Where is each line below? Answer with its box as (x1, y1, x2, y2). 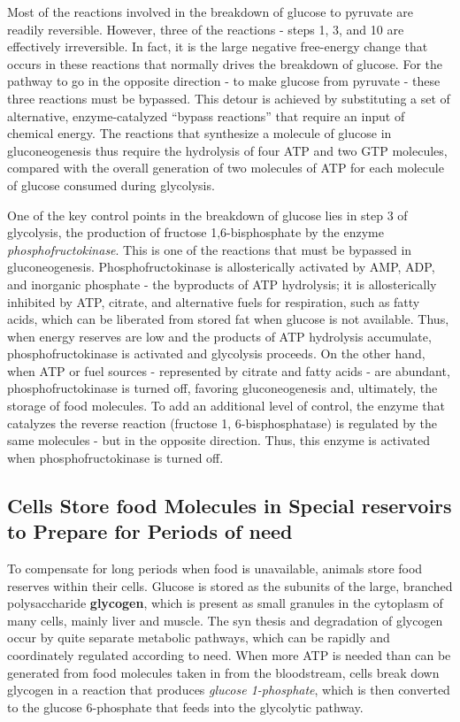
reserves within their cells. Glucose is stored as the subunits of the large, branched (7, 576, 453, 595)
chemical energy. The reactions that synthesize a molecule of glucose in (7, 124, 392, 142)
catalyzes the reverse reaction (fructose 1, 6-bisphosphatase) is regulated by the (7, 413, 438, 432)
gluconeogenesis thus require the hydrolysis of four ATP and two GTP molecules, (7, 141, 448, 159)
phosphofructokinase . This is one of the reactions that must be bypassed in (7, 240, 412, 258)
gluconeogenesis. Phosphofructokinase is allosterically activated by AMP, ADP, (7, 257, 435, 276)
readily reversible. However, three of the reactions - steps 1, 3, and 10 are (7, 19, 404, 38)
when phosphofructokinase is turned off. (7, 448, 224, 466)
